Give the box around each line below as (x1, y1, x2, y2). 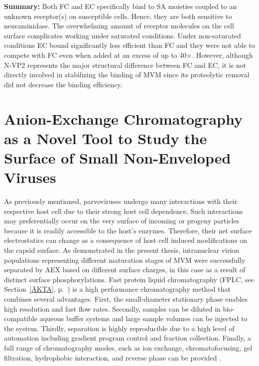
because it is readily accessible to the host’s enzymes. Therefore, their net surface (4, 225, 252, 235)
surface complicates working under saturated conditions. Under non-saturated (4, 30, 241, 40)
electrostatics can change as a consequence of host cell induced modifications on (4, 235, 248, 245)
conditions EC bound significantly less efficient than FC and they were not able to (4, 40, 255, 50)
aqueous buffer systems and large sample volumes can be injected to (39, 313, 248, 324)
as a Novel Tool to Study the (4, 128, 207, 148)
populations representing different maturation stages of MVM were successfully (4, 254, 246, 265)
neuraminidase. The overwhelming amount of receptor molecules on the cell (4, 20, 234, 31)
